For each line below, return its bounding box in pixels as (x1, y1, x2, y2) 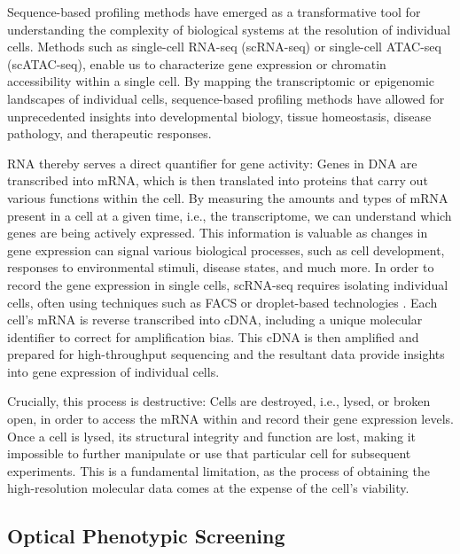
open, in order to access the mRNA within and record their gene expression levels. (7, 410, 454, 428)
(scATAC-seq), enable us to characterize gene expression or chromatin (7, 54, 386, 73)
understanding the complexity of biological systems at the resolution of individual (7, 20, 451, 38)
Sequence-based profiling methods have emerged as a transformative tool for (7, 3, 421, 20)
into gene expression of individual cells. (7, 362, 220, 380)
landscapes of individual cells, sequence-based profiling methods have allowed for (7, 89, 445, 107)
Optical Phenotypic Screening (7, 522, 285, 550)
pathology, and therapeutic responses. (7, 124, 212, 143)
